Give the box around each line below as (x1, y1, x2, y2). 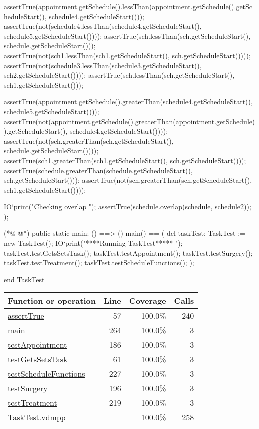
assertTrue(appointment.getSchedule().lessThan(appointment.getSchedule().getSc (4, 1, 253, 11)
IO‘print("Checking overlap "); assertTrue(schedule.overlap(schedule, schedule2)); (4, 201, 251, 212)
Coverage (129, 295, 166, 307)
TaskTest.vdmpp (8, 411, 66, 423)
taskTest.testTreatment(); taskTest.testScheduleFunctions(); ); (4, 257, 194, 268)
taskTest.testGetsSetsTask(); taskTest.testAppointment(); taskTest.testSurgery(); (4, 247, 253, 258)
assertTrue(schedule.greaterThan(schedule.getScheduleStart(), (4, 165, 193, 175)
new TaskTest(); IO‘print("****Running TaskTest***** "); (4, 238, 183, 248)
